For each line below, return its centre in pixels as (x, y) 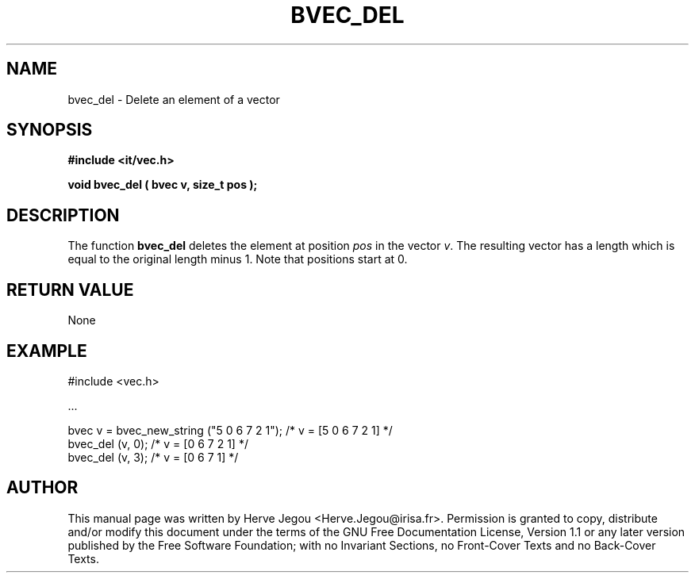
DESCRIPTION (63, 215)
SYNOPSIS (50, 130)
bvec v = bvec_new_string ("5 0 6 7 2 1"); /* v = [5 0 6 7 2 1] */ (230, 430)
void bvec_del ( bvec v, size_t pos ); (163, 185)
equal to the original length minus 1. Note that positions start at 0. (238, 259)
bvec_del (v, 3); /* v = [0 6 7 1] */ (153, 457)
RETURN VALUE (70, 289)
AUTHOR (42, 488)
